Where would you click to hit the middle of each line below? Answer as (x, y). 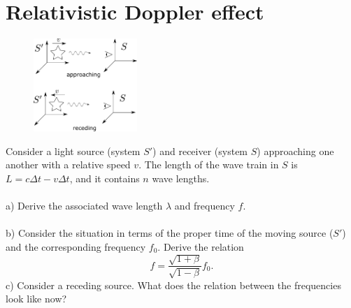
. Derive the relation (201, 246)
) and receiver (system (200, 151)
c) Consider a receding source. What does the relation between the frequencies (173, 285)
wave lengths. (181, 178)
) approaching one (295, 151)
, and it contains (105, 178)
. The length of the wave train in (209, 164)
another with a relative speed (68, 164)
